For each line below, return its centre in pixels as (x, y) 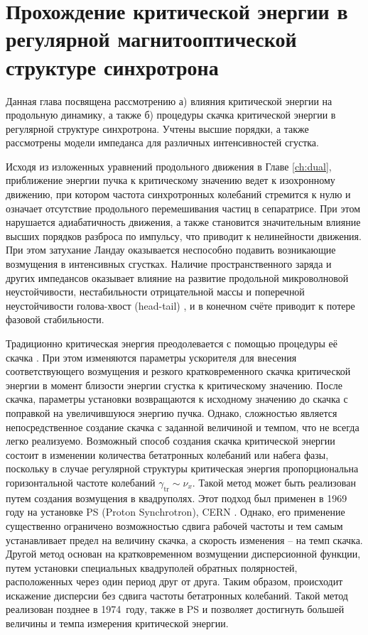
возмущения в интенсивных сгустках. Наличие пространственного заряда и (169, 264)
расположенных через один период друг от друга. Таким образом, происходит (174, 581)
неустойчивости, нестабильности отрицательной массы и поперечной (155, 292)
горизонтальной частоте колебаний (81, 482)
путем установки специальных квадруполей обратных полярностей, (152, 567)
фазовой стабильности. (55, 319)
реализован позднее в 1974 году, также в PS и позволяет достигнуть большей (175, 609)
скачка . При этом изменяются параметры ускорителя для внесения (151, 357)
